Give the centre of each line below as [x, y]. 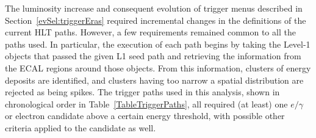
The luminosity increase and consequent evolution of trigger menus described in [154, 8]
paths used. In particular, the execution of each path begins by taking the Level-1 [158, 44]
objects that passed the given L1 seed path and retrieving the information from [153, 56]
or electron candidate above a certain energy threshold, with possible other [145, 116]
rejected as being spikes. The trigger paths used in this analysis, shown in [142, 92]
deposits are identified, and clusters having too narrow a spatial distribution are [154, 80]
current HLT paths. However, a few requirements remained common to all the [150, 32]
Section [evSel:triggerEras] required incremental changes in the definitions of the [156, 20]
